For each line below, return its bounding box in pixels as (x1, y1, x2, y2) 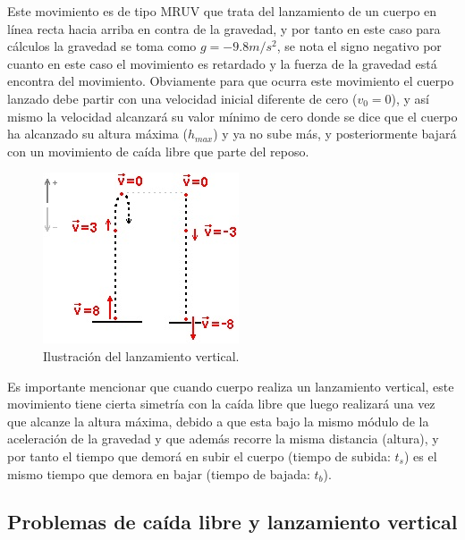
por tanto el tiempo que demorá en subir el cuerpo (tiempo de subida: (7, 446, 391, 465)
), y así (391, 89, 430, 107)
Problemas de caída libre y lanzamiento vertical (7, 508, 458, 536)
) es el (404, 446, 437, 465)
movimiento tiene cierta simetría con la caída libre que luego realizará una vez (7, 394, 435, 413)
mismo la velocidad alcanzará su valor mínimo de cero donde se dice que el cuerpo (7, 106, 458, 125)
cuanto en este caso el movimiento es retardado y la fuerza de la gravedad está (7, 54, 437, 72)
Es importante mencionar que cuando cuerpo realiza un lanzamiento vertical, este (7, 376, 454, 395)
